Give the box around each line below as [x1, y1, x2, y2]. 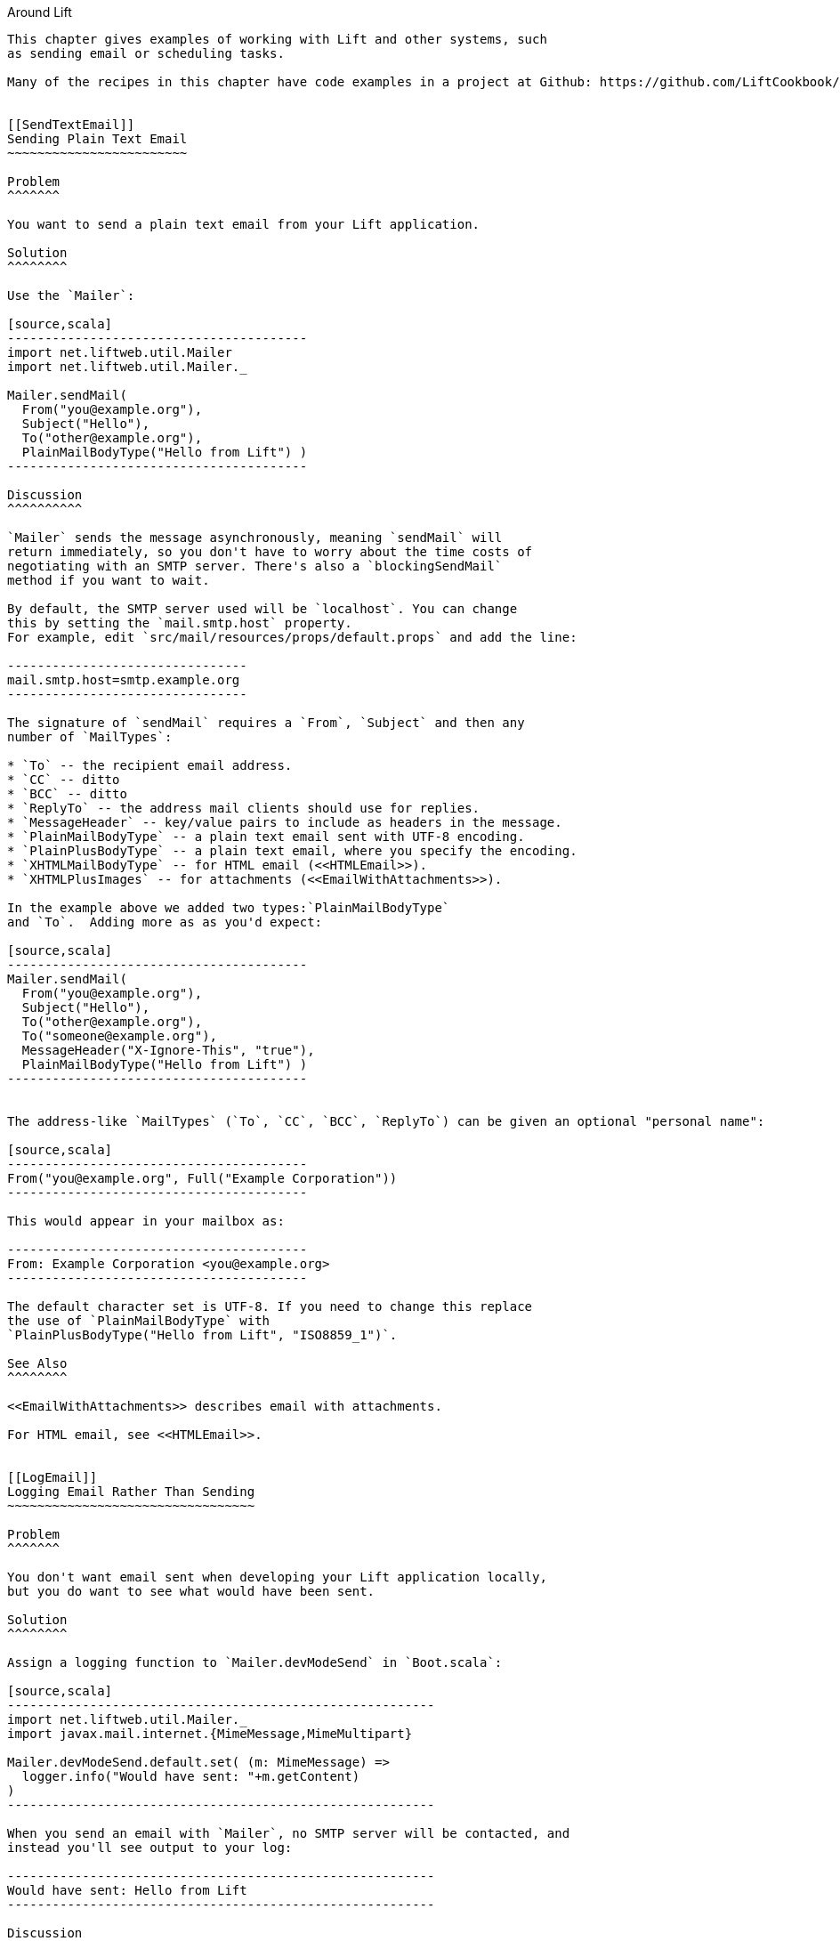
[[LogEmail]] [7, 1470, 98, 1484]
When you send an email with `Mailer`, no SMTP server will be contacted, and [7, 1826, 570, 1840]
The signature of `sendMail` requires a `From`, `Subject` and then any [7, 716, 525, 730]
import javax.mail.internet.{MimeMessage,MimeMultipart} [7, 1727, 413, 1741]
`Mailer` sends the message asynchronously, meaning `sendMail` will [7, 530, 503, 545]
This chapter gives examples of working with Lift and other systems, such [7, 32, 547, 46]
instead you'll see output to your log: [7, 1840, 293, 1855]
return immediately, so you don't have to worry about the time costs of [7, 545, 533, 559]
